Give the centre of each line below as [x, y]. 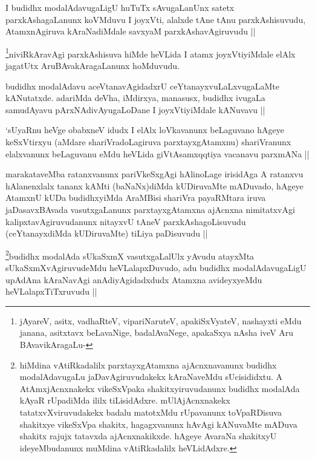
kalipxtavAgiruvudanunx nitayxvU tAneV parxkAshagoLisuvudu [126, 221]
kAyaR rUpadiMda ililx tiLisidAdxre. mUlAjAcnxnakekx [125, 400]
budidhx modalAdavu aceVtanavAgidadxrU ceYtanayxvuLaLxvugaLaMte [142, 86]
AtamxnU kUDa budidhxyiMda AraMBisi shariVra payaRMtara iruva [136, 198]
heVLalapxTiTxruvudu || [51, 291]
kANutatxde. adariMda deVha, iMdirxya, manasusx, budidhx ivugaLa [135, 98]
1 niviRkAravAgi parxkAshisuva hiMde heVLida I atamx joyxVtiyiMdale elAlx [151, 53]
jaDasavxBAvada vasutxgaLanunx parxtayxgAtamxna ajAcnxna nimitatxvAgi [150, 209]
